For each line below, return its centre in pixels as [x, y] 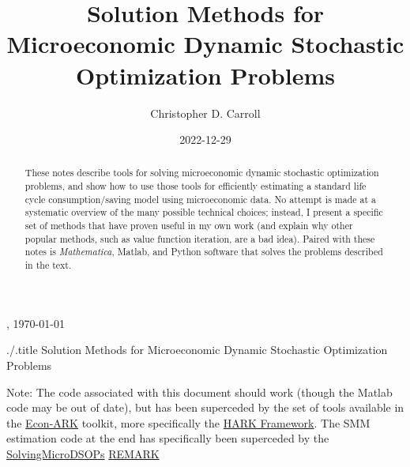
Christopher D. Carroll [205, 113]
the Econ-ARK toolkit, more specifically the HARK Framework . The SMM [188, 422]
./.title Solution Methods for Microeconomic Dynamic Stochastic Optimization [197, 350]
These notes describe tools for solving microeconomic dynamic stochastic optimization [202, 173]
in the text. [48, 265]
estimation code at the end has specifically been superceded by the [168, 438]
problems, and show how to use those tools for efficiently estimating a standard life [196, 186]
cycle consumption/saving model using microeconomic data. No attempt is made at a [200, 199]
